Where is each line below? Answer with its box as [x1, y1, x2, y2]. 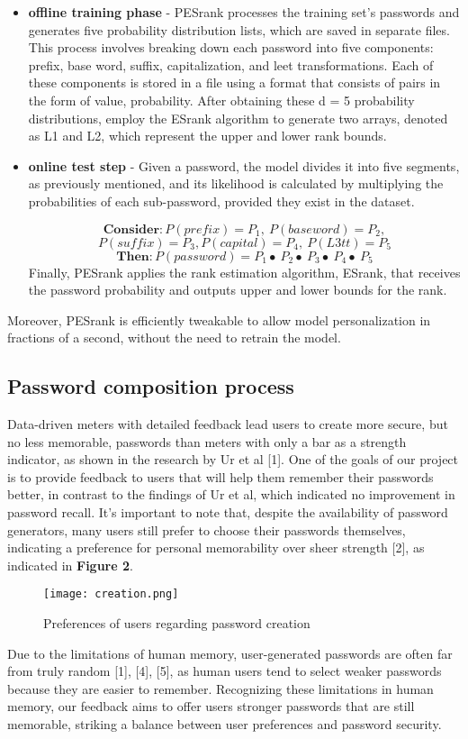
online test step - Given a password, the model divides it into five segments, [28, 156, 460, 175]
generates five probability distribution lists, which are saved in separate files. [28, 20, 450, 39]
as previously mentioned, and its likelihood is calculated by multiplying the [28, 174, 444, 193]
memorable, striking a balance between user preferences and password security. [7, 715, 442, 734]
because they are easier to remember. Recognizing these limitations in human [7, 679, 434, 698]
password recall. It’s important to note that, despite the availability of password [7, 503, 448, 522]
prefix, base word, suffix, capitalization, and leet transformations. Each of [28, 55, 434, 74]
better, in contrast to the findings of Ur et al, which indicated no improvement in [7, 485, 455, 504]
